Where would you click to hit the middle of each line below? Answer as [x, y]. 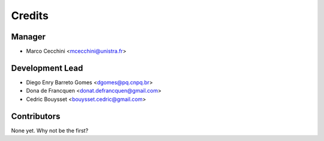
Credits [30, 16]
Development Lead [47, 68]
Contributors [36, 116]
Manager [28, 37]
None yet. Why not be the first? [50, 130]
